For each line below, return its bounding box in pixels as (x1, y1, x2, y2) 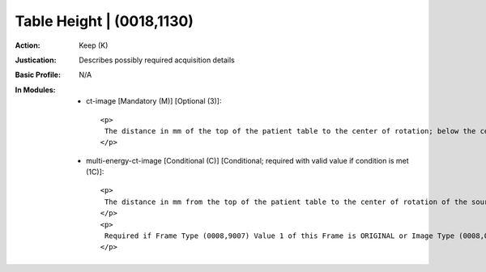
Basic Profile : (15, 70, 61, 80)
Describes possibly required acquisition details (79, 55, 235, 65)
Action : (15, 40, 40, 50)
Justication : (15, 55, 57, 65)
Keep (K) (79, 40, 109, 50)
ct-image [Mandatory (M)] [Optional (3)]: (86, 96, 222, 106)
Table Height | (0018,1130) (15, 12, 194, 30)
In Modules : (15, 85, 56, 95)
